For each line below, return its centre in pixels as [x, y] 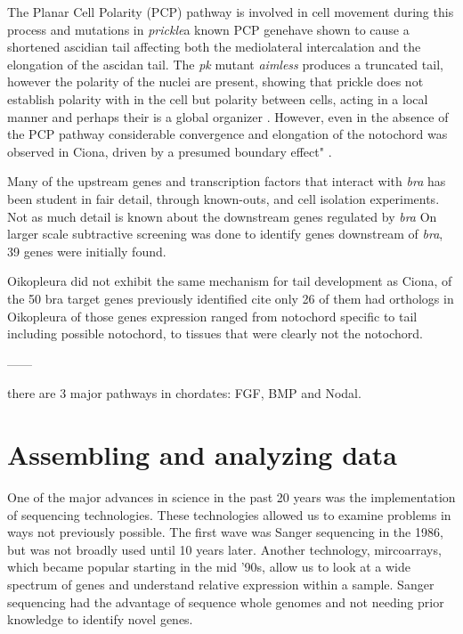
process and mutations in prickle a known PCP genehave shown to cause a [208, 29]
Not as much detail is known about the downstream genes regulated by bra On [222, 216]
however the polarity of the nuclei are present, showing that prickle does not [215, 81]
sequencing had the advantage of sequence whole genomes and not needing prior [226, 601]
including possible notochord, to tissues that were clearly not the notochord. [215, 333]
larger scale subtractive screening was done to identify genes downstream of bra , [225, 234]
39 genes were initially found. [87, 251]
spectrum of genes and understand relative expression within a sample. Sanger [221, 584]
